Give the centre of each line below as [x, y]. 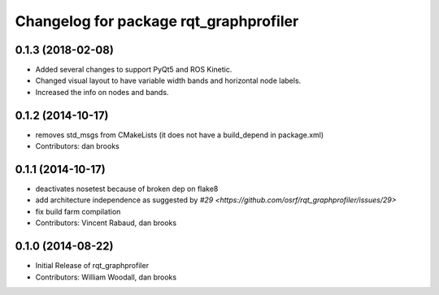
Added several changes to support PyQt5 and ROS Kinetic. [134, 70]
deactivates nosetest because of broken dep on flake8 [127, 189]
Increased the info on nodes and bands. [102, 92]
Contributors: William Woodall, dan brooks [106, 277]
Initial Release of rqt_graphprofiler [92, 266]
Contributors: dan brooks [77, 146]
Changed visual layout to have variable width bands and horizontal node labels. [168, 80]
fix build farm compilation [78, 211]
